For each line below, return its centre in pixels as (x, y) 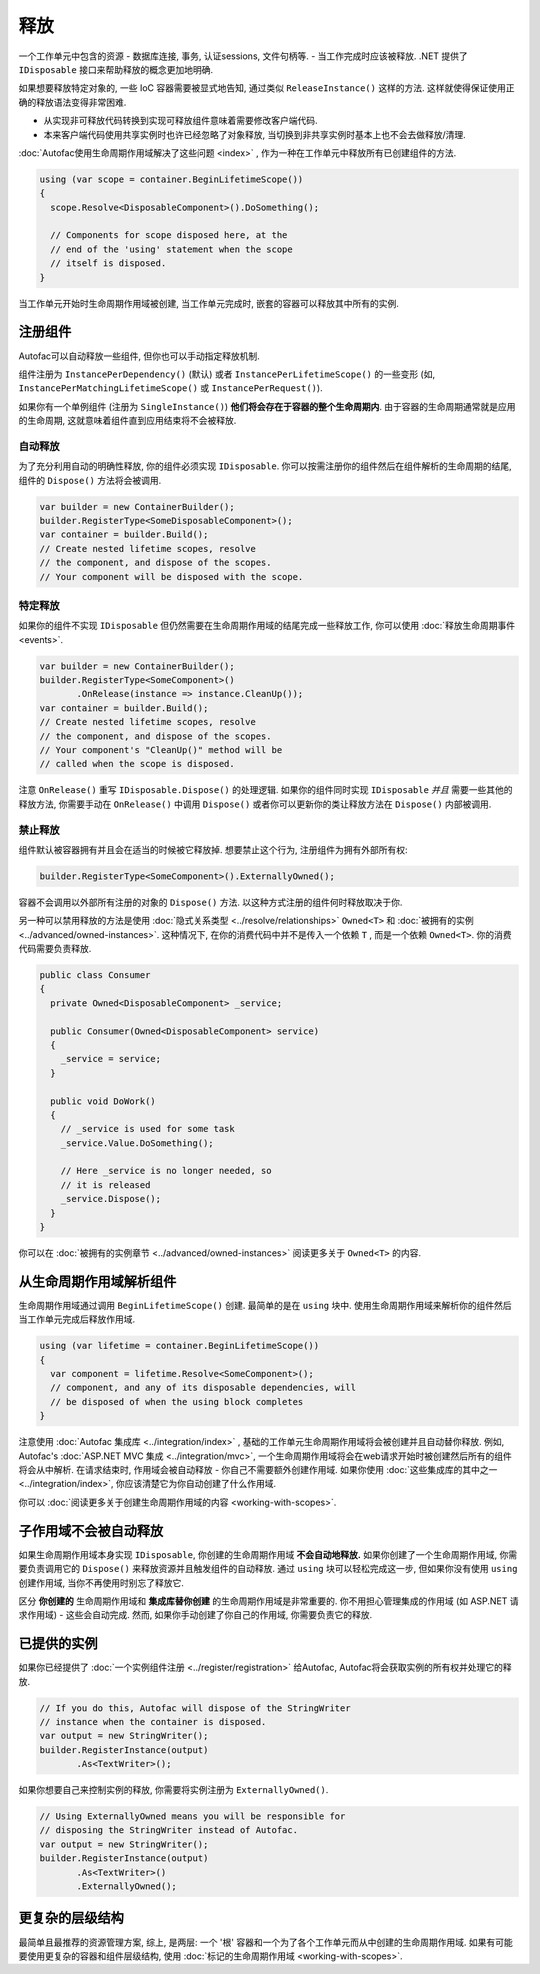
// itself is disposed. (108, 263)
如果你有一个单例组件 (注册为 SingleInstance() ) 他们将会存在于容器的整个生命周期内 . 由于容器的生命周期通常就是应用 (267, 406)
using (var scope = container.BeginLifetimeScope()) (171, 179)
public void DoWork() (103, 1101)
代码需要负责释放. (55, 949)
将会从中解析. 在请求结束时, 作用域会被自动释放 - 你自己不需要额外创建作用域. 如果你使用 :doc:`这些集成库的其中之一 (258, 1470)
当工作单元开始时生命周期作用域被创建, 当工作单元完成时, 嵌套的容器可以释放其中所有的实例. (208, 303)
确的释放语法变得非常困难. (72, 102)
